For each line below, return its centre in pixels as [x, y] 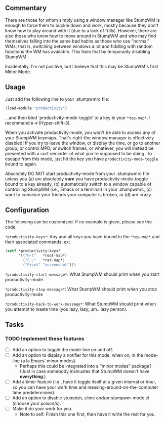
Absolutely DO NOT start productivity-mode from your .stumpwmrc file [77, 173]
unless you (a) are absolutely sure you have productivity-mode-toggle [77, 179]
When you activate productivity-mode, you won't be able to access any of [80, 132]
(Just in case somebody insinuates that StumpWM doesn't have [84, 371]
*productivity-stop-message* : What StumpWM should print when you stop [81, 289]
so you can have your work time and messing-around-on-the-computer [85, 387]
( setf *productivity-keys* [33, 251]
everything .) [33, 376]
